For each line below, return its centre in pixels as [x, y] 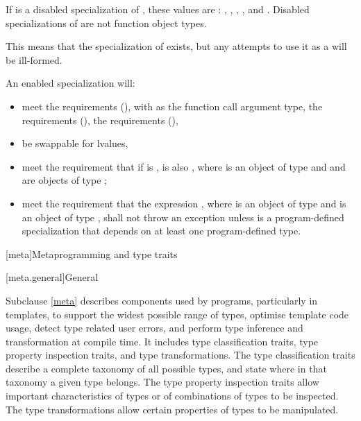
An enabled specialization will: [70, 83]
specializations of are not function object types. [106, 23]
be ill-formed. [34, 59]
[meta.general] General [52, 277]
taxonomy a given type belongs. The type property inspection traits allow [162, 382]
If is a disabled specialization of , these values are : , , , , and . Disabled [158, 9]
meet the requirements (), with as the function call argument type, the [172, 106]
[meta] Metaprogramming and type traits [92, 254]
